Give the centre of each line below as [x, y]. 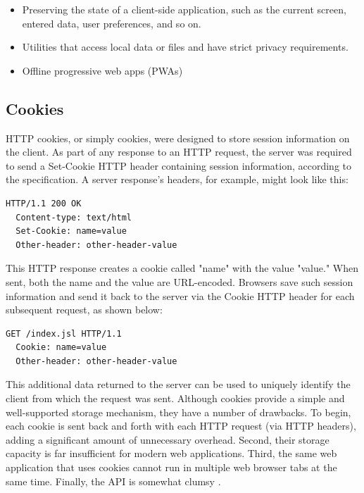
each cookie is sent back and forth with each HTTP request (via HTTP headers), [181, 426]
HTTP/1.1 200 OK [44, 203]
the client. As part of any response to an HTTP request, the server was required [179, 152]
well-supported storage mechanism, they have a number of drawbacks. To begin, [178, 412]
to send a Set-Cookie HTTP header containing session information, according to [179, 165]
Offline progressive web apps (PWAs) [102, 70]
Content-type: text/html [74, 217]
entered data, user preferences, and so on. [112, 23]
